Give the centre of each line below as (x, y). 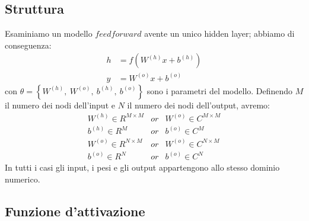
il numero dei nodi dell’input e (60, 105)
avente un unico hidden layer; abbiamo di (219, 33)
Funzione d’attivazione (75, 211)
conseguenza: (28, 45)
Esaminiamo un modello (49, 33)
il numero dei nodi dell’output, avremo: (198, 105)
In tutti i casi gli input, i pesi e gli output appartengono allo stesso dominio (142, 167)
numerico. (23, 179)
